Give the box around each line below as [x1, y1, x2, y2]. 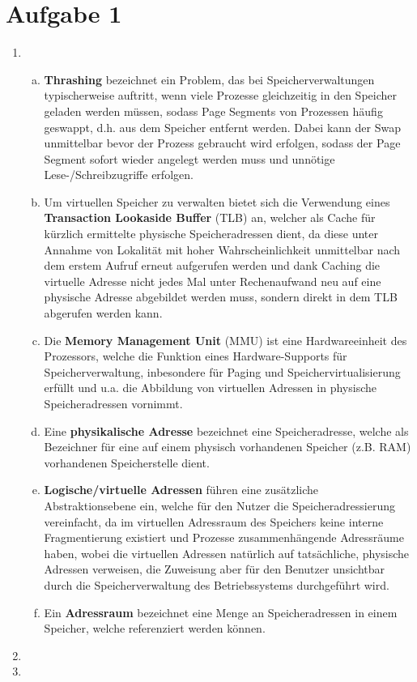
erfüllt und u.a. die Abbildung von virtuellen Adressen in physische [44, 379, 377, 396]
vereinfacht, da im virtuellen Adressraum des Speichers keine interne [44, 513, 384, 530]
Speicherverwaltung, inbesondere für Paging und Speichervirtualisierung [44, 363, 401, 380]
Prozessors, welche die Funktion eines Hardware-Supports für [44, 347, 347, 364]
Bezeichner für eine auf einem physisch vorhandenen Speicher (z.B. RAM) [44, 438, 411, 455]
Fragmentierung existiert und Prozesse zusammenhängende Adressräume [44, 529, 404, 546]
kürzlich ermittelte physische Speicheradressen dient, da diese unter [44, 225, 378, 242]
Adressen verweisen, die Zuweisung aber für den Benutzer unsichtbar [44, 561, 385, 578]
